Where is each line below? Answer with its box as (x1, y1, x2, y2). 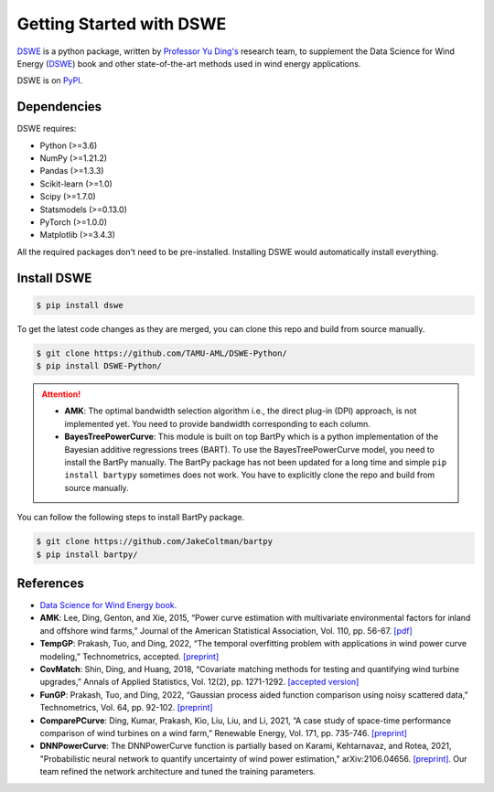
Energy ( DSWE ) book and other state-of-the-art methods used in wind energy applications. (16, 58, 361, 69)
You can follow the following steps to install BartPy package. (16, 512, 245, 523)
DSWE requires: (16, 123, 77, 134)
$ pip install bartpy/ (36, 549, 138, 560)
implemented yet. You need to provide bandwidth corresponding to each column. (64, 418, 370, 429)
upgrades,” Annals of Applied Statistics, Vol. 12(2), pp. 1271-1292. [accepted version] (39, 677, 360, 688)
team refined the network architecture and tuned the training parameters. (39, 766, 316, 777)
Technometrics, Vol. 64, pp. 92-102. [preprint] (39, 702, 214, 713)
